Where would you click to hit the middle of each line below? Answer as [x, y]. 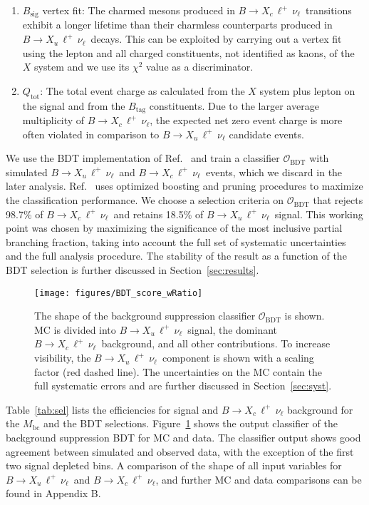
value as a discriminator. [200, 67]
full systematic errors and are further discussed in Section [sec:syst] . [183, 386]
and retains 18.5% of [158, 214]
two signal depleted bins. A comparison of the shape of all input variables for [174, 465]
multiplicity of [53, 120]
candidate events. [266, 134]
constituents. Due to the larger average [234, 105]
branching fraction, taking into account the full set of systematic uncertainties [176, 241]
